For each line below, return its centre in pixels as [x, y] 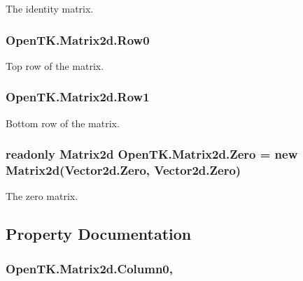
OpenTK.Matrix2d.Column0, [89, 268]
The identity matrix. [50, 8]
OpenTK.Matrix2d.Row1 [78, 97]
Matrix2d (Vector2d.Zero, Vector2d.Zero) [124, 170]
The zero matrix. [42, 196]
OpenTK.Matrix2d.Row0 [78, 39]
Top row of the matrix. [55, 65]
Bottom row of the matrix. [63, 123]
